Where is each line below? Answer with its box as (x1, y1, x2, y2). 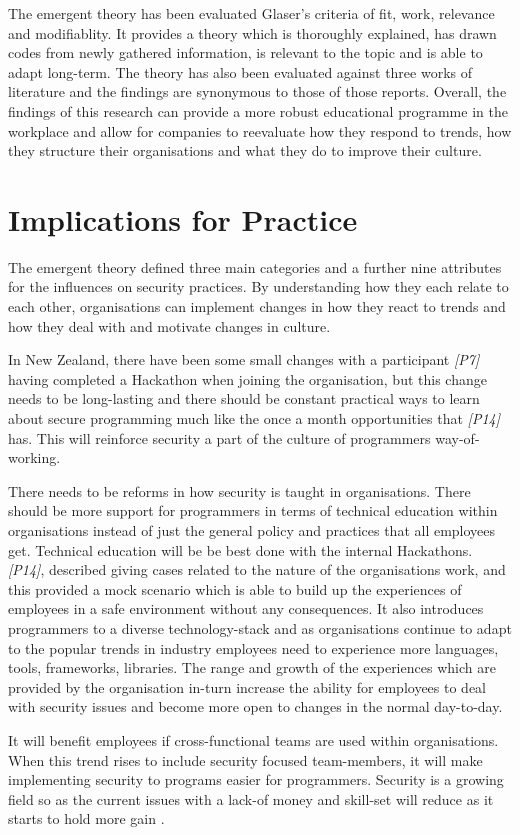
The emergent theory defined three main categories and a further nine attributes (8, 256, 502, 277)
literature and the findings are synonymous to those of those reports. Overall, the (8, 81, 507, 102)
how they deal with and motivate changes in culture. (8, 315, 331, 336)
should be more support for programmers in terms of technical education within (8, 500, 498, 521)
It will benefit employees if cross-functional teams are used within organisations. (8, 729, 499, 750)
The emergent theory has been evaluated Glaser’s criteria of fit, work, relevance (8, 3, 495, 23)
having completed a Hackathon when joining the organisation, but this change (8, 368, 487, 389)
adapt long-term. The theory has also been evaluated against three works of (8, 61, 473, 82)
